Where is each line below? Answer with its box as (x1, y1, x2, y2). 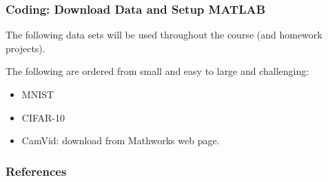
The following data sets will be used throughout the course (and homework (6, 27, 322, 42)
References (6, 162, 67, 179)
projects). (6, 41, 45, 55)
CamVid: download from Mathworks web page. (21, 133, 220, 148)
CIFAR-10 (21, 110, 65, 124)
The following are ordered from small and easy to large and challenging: (6, 64, 309, 78)
